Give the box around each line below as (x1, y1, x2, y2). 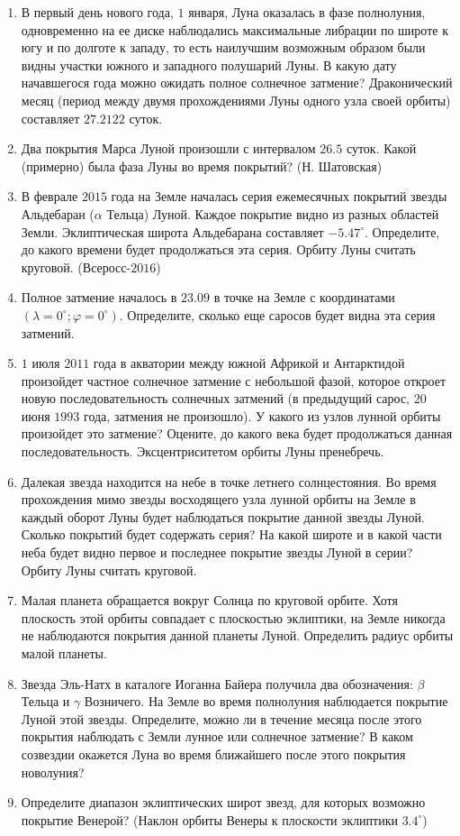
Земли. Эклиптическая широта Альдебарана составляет (21, 222, 324, 241)
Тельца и (21, 692, 70, 711)
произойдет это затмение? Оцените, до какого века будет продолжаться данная (21, 424, 453, 443)
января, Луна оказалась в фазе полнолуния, (188, 3, 426, 21)
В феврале (21, 187, 78, 206)
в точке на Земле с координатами (213, 288, 395, 307)
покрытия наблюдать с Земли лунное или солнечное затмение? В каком (21, 727, 413, 746)
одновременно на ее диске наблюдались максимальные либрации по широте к (21, 20, 448, 39)
